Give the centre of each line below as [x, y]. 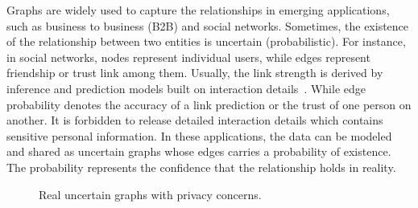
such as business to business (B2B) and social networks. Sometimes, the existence [208, 25]
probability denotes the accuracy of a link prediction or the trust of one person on [209, 104]
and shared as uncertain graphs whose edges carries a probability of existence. [199, 151]
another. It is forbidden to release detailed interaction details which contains [195, 120]
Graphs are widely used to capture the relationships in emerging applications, [198, 10]
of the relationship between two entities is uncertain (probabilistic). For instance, [206, 41]
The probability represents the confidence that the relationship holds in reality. [201, 167]
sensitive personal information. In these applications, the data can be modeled [199, 135]
